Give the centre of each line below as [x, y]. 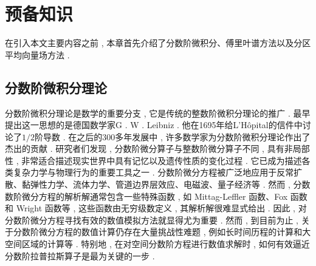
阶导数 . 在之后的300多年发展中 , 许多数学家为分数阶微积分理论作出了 [173, 136]
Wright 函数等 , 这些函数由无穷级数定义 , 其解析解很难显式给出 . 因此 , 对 [161, 208]
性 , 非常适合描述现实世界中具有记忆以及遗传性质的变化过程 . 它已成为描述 [153, 160]
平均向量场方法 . [37, 54]
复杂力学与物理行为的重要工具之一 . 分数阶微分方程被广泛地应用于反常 [153, 172]
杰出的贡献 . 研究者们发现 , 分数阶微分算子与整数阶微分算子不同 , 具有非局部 [157, 148]
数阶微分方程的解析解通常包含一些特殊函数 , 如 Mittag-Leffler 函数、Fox [146, 196]
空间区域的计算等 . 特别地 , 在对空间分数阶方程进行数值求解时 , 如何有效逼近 [157, 244]
